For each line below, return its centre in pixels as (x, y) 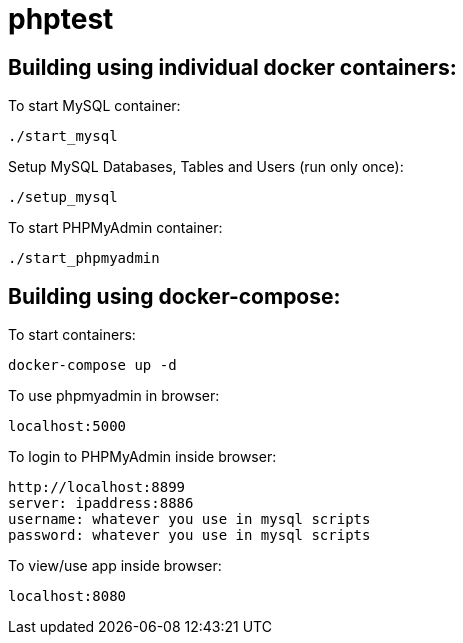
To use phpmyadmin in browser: (114, 396)
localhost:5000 (67, 426)
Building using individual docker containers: (232, 67)
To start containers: (72, 335)
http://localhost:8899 (97, 487)
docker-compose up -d (92, 365)
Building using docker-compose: (174, 296)
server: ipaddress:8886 (101, 503)
